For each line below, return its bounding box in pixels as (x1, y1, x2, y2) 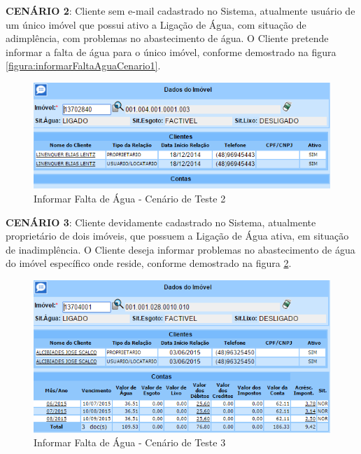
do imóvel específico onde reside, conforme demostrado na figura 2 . (6, 256, 292, 270)
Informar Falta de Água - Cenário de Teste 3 (34, 435, 226, 450)
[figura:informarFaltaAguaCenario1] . (6, 58, 161, 73)
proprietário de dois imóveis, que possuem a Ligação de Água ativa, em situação (6, 228, 349, 243)
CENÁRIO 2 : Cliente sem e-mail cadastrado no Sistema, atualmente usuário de (6, 4, 355, 18)
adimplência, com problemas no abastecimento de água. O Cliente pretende (6, 31, 329, 46)
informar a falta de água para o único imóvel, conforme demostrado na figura (6, 44, 337, 59)
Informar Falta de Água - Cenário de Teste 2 (34, 191, 226, 205)
